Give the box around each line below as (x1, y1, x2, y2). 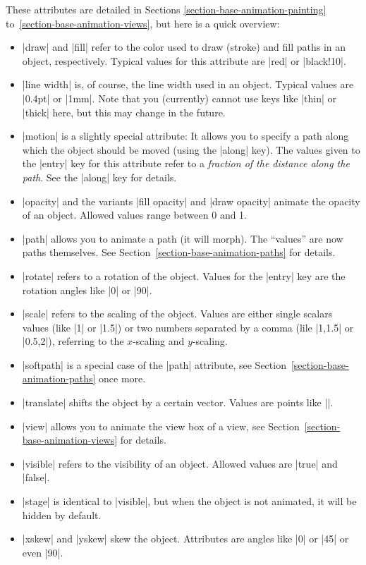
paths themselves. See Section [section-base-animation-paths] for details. (22, 245, 336, 260)
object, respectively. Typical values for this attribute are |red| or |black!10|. (22, 53, 346, 68)
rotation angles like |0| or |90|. (22, 282, 152, 297)
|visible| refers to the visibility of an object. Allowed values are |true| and (22, 456, 338, 470)
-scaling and (133, 334, 185, 348)
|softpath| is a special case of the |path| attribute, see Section (22, 357, 286, 372)
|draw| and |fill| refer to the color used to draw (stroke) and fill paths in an (22, 40, 346, 54)
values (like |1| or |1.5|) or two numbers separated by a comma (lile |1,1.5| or (22, 320, 354, 334)
